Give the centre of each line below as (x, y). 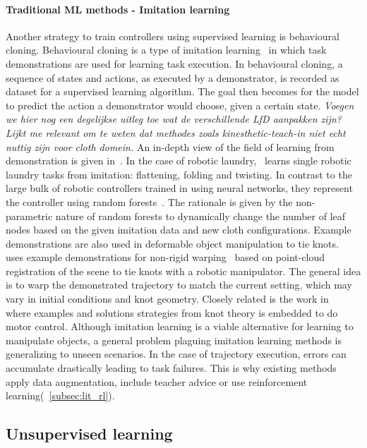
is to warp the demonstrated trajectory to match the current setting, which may (179, 285)
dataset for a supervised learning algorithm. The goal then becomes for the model (182, 91)
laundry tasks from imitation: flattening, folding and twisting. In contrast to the (179, 174)
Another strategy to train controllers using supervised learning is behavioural (173, 36)
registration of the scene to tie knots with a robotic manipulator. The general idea (183, 271)
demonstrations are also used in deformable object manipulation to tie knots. (172, 243)
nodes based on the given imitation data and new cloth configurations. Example (179, 230)
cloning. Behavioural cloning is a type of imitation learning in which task (166, 50)
